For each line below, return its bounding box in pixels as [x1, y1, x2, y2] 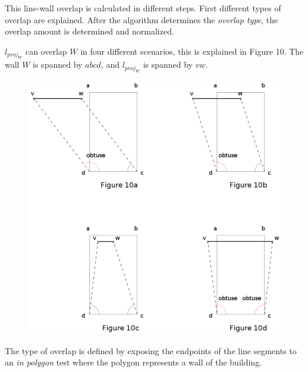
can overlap [25, 45, 67, 57]
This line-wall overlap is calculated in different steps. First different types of [5, 2, 281, 14]
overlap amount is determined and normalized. [5, 25, 174, 37]
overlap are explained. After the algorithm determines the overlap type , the [5, 13, 278, 26]
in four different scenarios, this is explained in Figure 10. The [80, 45, 304, 57]
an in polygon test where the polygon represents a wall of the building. [5, 356, 262, 368]
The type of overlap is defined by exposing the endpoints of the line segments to [5, 344, 297, 357]
